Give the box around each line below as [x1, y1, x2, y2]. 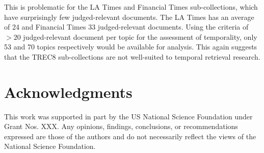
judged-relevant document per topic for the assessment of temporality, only [23, 31, 257, 42]
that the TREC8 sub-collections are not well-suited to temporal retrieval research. [4, 51, 260, 62]
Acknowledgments [4, 81, 133, 102]
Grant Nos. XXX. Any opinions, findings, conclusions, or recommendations [4, 121, 238, 132]
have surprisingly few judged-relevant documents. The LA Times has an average [4, 11, 254, 22]
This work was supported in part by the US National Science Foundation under [4, 111, 253, 121]
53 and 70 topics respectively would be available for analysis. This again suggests [4, 41, 257, 52]
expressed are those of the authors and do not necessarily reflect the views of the [4, 131, 256, 141]
